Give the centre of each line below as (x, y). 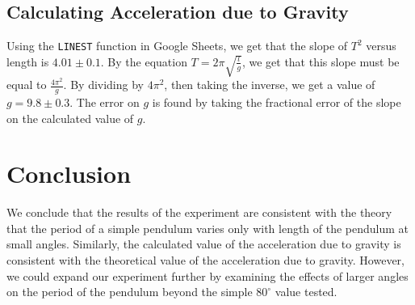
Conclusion (69, 174)
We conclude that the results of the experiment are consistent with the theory (199, 212)
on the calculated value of (70, 118)
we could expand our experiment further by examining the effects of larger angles (207, 275)
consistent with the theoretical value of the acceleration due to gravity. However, (205, 260)
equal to (27, 85)
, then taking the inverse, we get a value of (270, 85)
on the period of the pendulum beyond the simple (130, 292)
